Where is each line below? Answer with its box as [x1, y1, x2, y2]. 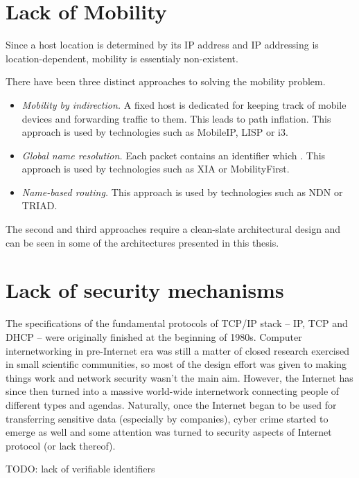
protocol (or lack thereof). [6, 438, 116, 452]
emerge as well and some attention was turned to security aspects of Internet [6, 425, 332, 439]
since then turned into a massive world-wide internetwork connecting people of [6, 384, 340, 398]
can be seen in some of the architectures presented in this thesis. [6, 235, 279, 249]
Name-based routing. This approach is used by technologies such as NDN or [21, 184, 343, 199]
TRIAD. [21, 198, 58, 213]
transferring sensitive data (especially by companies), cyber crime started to [6, 411, 329, 425]
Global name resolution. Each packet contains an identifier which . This [21, 148, 326, 162]
